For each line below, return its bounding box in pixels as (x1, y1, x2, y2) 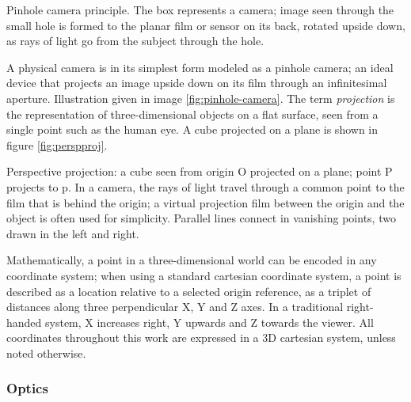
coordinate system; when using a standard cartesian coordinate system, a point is (6, 267, 401, 283)
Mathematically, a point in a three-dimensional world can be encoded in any (6, 252, 377, 268)
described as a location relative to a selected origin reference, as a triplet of (6, 283, 371, 299)
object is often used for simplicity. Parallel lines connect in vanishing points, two (6, 210, 396, 226)
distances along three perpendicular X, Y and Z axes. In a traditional (6, 298, 344, 315)
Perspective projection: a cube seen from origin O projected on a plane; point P (6, 163, 393, 180)
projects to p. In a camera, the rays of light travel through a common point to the (6, 178, 405, 195)
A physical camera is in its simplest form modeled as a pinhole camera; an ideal (6, 59, 394, 75)
